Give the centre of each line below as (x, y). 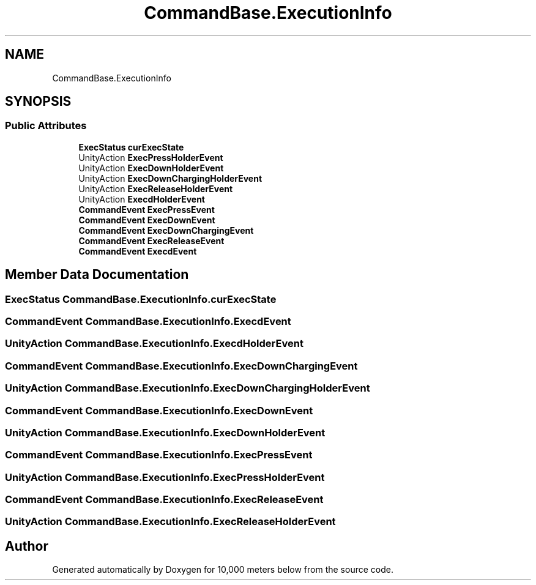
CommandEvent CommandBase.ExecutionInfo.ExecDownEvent (159, 410)
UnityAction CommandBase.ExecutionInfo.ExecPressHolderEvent (165, 477)
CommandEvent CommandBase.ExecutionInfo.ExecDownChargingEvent (181, 366)
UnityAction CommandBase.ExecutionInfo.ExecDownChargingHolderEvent (188, 388)
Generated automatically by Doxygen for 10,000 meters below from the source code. (223, 570)
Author (27, 546)
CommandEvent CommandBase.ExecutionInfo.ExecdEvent (148, 322)
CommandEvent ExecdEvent (138, 251)
